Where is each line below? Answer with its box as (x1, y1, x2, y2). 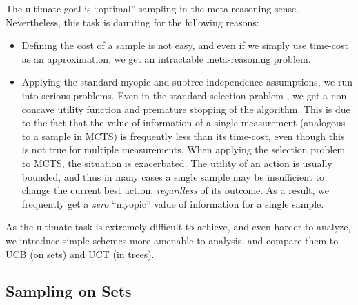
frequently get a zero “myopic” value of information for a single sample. (21, 196, 324, 210)
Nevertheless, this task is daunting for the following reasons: (6, 14, 259, 29)
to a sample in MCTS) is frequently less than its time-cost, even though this (21, 128, 345, 143)
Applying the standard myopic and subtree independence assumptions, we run (21, 75, 353, 89)
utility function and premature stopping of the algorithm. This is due (57, 101, 350, 116)
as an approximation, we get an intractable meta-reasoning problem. (21, 51, 311, 66)
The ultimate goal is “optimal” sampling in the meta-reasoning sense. (6, 1, 299, 15)
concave (21, 101, 54, 116)
